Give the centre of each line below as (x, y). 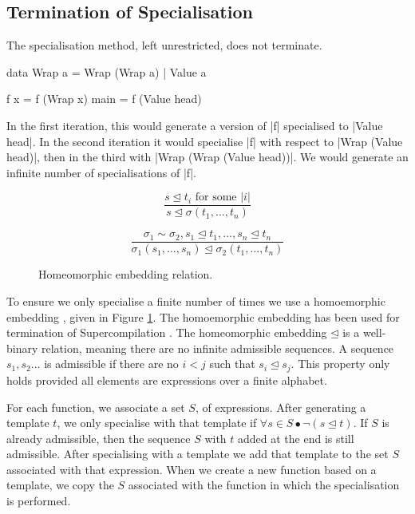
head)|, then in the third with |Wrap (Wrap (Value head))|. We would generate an (207, 157)
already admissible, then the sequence (99, 438)
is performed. (39, 501)
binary (22, 348)
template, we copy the (60, 485)
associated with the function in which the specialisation (264, 485)
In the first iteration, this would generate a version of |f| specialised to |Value (195, 125)
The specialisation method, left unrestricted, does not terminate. (164, 45)
